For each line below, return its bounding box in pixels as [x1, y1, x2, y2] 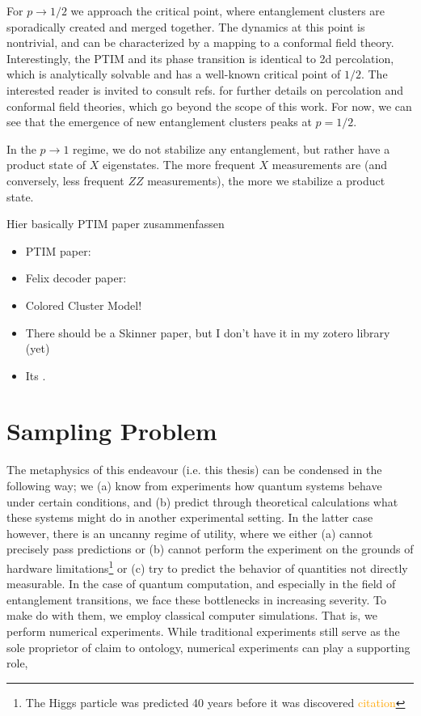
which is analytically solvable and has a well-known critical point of [6, 66, 341, 83]
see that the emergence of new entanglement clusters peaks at [6, 113, 312, 130]
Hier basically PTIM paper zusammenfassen [6, 215, 225, 232]
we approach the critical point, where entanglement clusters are [70, 2, 385, 19]
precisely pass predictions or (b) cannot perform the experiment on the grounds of [6, 540, 414, 557]
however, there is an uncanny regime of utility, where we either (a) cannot [6, 524, 373, 541]
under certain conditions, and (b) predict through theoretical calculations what [6, 493, 398, 510]
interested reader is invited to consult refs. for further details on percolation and [6, 81, 404, 98]
